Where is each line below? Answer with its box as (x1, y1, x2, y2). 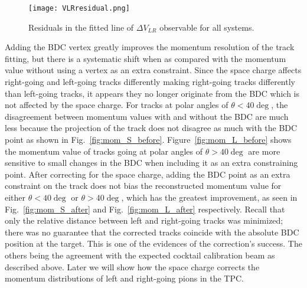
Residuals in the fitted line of (28, 21, 134, 33)
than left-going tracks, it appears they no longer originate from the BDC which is (5, 87, 299, 99)
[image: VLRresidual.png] (28, 4, 130, 12)
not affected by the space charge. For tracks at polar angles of (5, 99, 228, 111)
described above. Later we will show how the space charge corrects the (5, 260, 260, 273)
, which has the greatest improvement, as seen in (121, 191, 298, 203)
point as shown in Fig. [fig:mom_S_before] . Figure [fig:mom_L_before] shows (5, 133, 292, 145)
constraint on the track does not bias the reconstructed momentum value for (5, 179, 282, 192)
